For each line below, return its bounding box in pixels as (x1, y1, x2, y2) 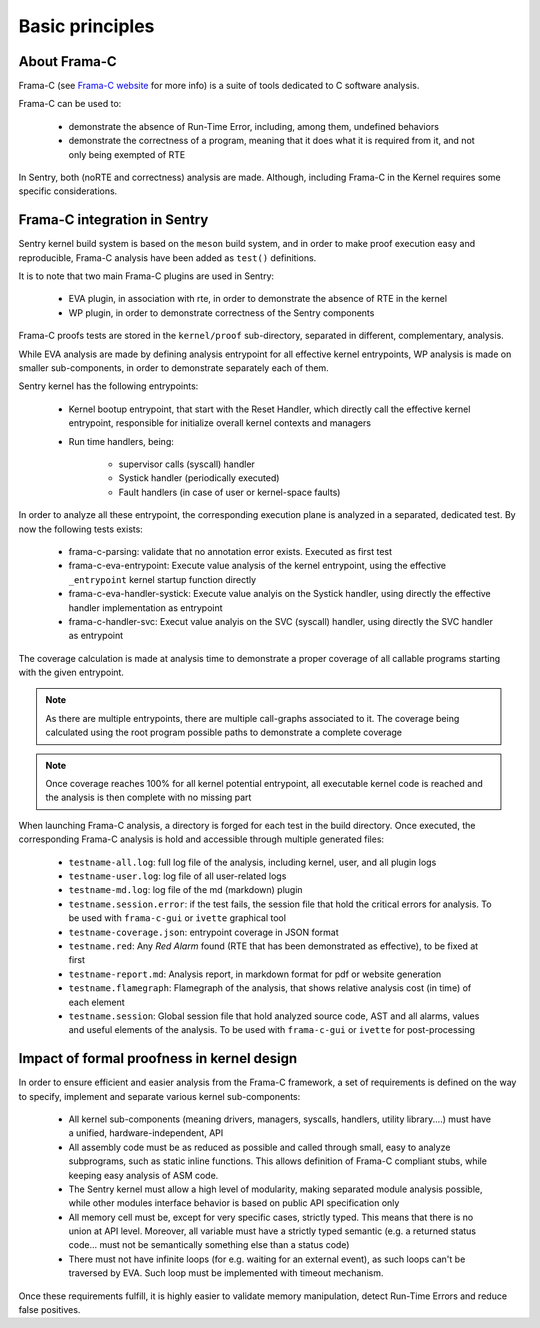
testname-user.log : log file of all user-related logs (68, 870, 287, 882)
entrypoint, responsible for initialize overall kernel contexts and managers (68, 417, 372, 429)
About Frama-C (18, 53, 117, 70)
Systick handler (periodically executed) (118, 472, 280, 484)
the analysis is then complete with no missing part (45, 791, 252, 804)
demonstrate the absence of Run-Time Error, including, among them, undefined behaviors (68, 120, 440, 132)
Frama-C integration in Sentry (18, 211, 209, 229)
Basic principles (18, 15, 155, 37)
